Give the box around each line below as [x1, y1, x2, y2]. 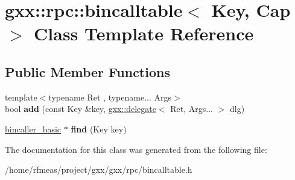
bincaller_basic [5, 122, 62, 135]
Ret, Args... [170, 102, 214, 115]
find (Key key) [71, 122, 127, 135]
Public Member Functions [5, 62, 170, 81]
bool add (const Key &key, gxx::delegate [5, 102, 156, 115]
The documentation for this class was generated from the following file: [5, 143, 267, 155]
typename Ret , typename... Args [48, 90, 172, 103]
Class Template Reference [34, 21, 254, 46]
